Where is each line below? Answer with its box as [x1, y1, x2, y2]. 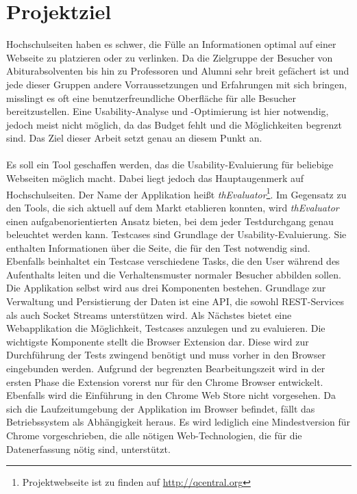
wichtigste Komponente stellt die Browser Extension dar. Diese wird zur [6, 334, 309, 348]
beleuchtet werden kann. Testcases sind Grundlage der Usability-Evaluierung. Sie [6, 227, 347, 242]
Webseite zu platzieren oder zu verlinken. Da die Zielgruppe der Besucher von [6, 50, 333, 64]
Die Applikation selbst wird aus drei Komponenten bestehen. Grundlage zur [6, 281, 326, 295]
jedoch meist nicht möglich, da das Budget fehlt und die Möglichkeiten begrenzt [6, 117, 342, 131]
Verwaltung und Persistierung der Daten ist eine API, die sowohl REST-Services [6, 294, 345, 309]
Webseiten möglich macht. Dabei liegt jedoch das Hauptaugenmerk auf [6, 171, 304, 185]
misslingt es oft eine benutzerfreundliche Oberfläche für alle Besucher [6, 90, 297, 105]
